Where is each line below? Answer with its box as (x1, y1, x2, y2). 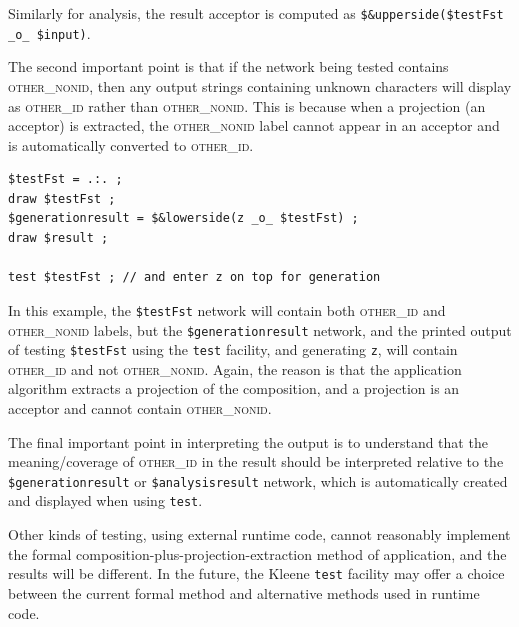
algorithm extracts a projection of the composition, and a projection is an (8, 378, 460, 399)
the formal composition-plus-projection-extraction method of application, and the (8, 543, 507, 564)
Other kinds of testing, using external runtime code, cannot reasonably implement (8, 524, 511, 545)
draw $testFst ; (8, 191, 116, 206)
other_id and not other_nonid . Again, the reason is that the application (8, 358, 462, 379)
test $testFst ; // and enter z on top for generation (8, 270, 381, 285)
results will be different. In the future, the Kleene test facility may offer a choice (8, 563, 505, 584)
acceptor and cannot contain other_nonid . (8, 398, 272, 418)
